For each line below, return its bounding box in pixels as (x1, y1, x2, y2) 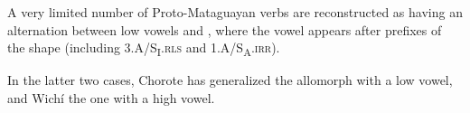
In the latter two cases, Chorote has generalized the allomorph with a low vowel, (7, 71, 453, 89)
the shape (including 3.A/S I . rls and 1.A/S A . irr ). (7, 38, 280, 59)
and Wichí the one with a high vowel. (7, 88, 215, 107)
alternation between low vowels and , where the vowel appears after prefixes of (7, 20, 442, 39)
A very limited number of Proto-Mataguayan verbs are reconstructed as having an (7, 3, 463, 21)
